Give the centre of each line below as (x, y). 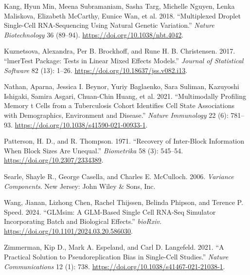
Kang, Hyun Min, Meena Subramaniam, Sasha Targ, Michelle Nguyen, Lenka (119, 6)
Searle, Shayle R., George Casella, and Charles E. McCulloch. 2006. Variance (119, 176)
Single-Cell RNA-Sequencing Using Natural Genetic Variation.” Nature (109, 25)
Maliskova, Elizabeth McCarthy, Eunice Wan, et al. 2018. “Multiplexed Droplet (122, 15)
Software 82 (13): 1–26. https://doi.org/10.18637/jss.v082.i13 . (96, 70)
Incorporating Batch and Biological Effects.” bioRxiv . (83, 221)
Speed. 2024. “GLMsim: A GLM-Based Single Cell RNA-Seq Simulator (110, 211)
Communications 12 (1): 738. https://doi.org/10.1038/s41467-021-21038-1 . (115, 266)
